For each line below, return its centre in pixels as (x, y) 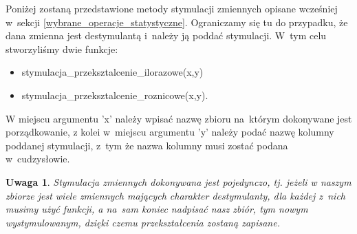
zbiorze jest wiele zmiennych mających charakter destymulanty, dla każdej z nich (176, 195)
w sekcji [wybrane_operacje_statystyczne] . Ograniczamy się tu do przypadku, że (177, 22)
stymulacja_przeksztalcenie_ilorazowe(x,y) (112, 72)
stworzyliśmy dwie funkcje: (62, 49)
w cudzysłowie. (38, 159)
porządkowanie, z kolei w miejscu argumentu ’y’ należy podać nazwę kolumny (170, 132)
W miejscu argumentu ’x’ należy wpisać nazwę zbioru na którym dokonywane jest (179, 118)
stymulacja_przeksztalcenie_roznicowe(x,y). (115, 95)
